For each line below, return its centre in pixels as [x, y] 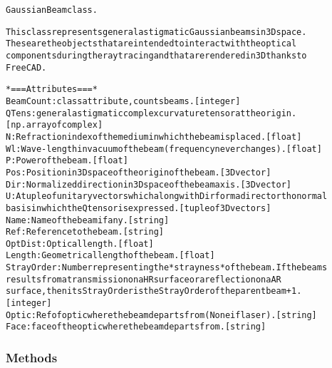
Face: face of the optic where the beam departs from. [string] [136, 327]
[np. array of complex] [55, 125]
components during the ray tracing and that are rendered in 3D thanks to [156, 55]
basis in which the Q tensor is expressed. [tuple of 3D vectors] [139, 208]
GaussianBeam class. [52, 10]
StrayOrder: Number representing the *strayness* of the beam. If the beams [167, 268]
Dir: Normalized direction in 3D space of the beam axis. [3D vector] [149, 184]
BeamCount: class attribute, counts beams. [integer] [123, 101]
